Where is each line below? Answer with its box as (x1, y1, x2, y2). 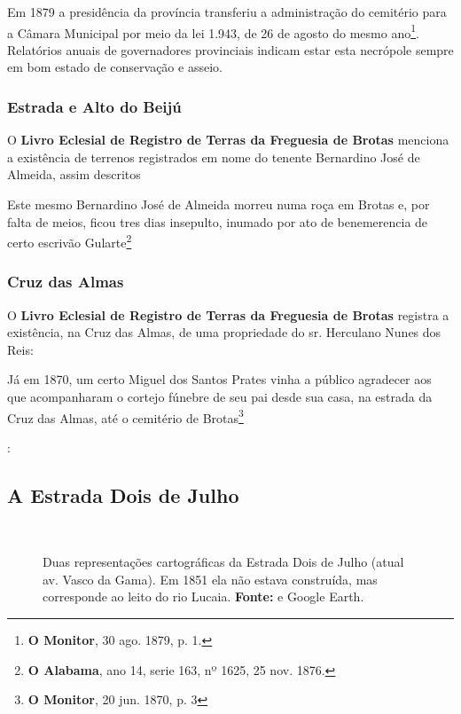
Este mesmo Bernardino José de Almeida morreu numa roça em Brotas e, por (7, 195, 430, 214)
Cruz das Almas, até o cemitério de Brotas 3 (7, 405, 244, 427)
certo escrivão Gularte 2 (7, 231, 132, 251)
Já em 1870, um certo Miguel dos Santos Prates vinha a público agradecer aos (7, 370, 432, 388)
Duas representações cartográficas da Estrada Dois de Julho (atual (43, 553, 404, 571)
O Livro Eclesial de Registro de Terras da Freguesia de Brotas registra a (7, 305, 449, 324)
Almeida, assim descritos (7, 165, 141, 184)
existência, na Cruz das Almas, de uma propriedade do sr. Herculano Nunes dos (7, 323, 441, 341)
